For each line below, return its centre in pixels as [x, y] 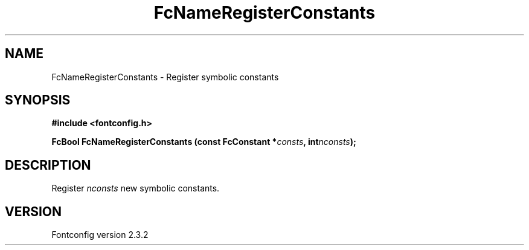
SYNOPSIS [38, 100]
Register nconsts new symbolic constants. [136, 188]
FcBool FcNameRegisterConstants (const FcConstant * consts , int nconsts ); [204, 142]
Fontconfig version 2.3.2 [100, 235]
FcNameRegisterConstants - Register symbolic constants [165, 77]
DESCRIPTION [48, 165]
